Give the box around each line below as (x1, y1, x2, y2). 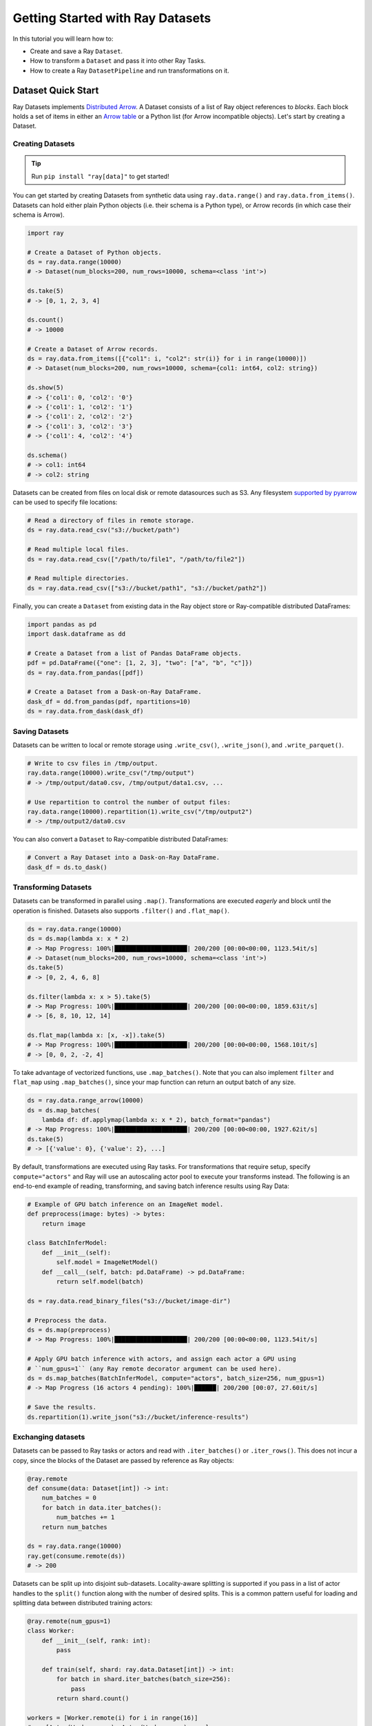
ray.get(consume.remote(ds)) (27, 1552, 126, 1560)
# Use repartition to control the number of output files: (27, 798, 231, 806)
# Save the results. (27, 1404, 96, 1411)
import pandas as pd (27, 620, 96, 628)
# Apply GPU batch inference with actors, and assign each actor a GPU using (27, 1355, 296, 1363)
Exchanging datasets (12, 1432, 85, 1442)
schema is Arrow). (12, 211, 65, 219)
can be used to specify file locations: (12, 498, 118, 507)
